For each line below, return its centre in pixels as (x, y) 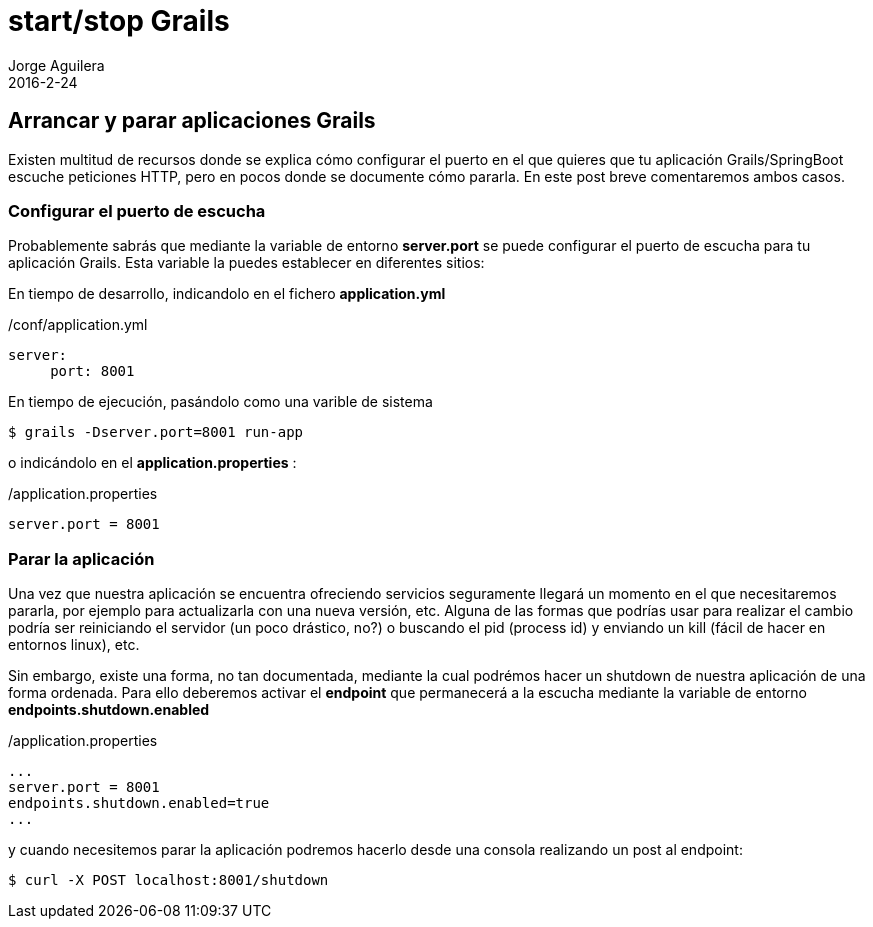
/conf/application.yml (78, 325)
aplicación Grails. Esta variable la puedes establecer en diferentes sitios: (246, 263)
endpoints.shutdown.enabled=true (139, 803)
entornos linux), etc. (74, 645)
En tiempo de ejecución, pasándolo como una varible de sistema (220, 402)
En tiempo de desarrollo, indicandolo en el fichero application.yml (227, 294)
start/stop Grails (119, 21)
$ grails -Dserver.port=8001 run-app (156, 432)
